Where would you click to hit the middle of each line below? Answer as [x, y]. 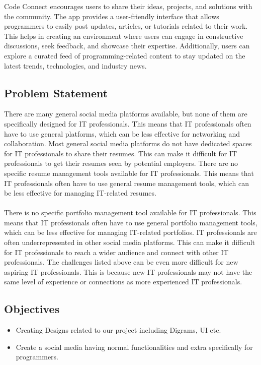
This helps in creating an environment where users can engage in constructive [124, 36]
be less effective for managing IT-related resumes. [80, 193]
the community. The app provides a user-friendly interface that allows [112, 16]
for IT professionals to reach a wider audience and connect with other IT [116, 252]
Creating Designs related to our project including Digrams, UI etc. [118, 330]
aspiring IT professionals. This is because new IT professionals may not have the [128, 271]
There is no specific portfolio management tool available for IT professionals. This [130, 212]
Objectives [32, 309]
